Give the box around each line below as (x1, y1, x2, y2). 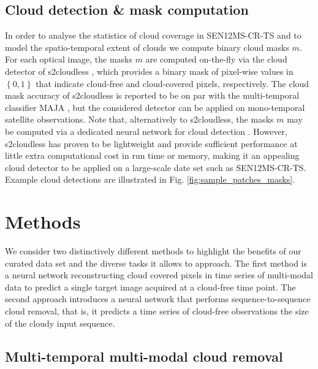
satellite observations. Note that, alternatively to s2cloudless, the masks (5, 113, 274, 126)
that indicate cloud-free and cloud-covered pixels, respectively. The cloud (36, 77, 309, 89)
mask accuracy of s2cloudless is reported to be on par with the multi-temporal (5, 89, 300, 102)
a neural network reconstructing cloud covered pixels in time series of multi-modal (5, 268, 313, 281)
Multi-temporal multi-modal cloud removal (5, 346, 283, 365)
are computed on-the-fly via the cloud (145, 53, 287, 66)
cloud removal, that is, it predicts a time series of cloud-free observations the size (5, 305, 309, 318)
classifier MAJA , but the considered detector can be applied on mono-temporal (5, 101, 305, 113)
